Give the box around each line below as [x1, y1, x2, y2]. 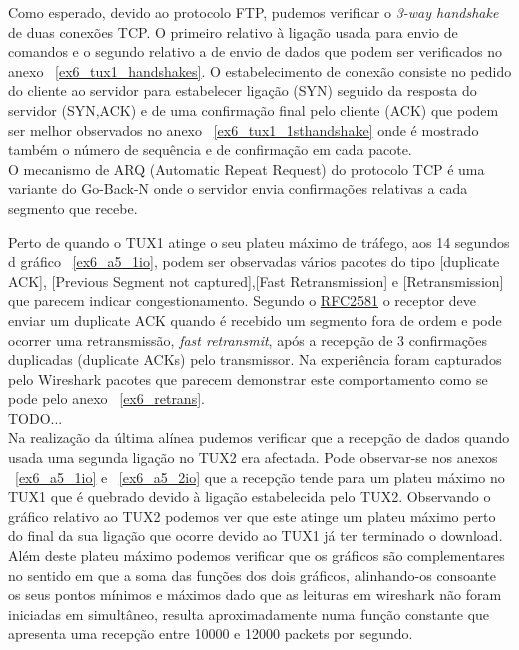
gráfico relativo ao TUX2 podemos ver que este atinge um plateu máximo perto [8, 505, 496, 526]
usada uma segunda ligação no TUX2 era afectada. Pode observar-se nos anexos [8, 447, 498, 468]
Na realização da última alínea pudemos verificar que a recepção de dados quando [8, 427, 510, 448]
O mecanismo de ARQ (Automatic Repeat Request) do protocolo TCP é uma [8, 158, 485, 179]
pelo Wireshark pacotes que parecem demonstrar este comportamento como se [8, 368, 488, 389]
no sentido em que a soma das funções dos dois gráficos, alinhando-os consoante [8, 564, 496, 585]
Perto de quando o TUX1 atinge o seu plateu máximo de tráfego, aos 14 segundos [8, 231, 510, 252]
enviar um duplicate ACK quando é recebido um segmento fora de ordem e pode [8, 309, 502, 330]
